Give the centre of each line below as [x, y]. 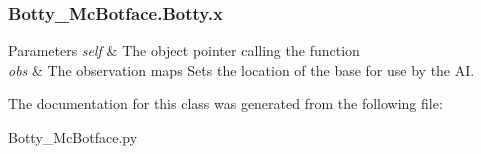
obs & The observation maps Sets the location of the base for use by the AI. [241, 69]
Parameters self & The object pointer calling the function [184, 50]
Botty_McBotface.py [73, 137]
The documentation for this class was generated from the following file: [225, 103]
